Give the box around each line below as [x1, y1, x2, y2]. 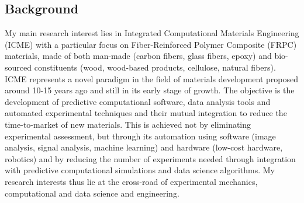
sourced [5, 61, 32, 73]
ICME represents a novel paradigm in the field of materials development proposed [5, 72, 298, 85]
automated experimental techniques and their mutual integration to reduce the [5, 107, 287, 119]
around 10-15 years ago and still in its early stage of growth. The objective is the [5, 84, 295, 96]
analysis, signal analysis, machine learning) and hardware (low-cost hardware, [5, 141, 283, 153]
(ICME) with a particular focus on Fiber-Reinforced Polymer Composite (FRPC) [5, 38, 297, 50]
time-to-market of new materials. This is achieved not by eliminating [5, 118, 251, 130]
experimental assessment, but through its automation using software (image [5, 129, 276, 142]
